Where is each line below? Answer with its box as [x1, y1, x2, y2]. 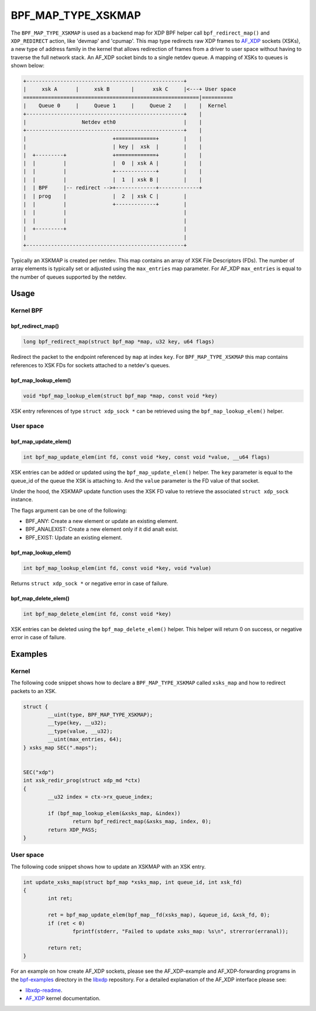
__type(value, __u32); [47, 728, 114, 734]
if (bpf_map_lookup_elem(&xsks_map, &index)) [47, 810, 181, 816]
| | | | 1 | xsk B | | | [23, 176, 202, 183]
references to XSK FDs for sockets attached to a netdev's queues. [11, 361, 170, 369]
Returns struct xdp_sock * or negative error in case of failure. [11, 579, 169, 586]
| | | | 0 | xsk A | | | [23, 160, 202, 167]
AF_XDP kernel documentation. [25, 995, 101, 1002]
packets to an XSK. [11, 687, 57, 694]
